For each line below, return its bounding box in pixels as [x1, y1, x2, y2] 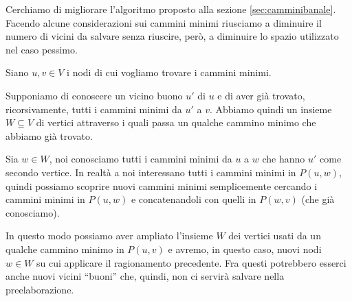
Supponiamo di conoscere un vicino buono [5, 88, 183, 102]
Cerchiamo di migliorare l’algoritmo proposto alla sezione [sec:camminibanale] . [5, 2, 336, 16]
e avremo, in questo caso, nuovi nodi [168, 241, 322, 256]
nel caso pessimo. [5, 42, 78, 56]
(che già [301, 192, 335, 206]
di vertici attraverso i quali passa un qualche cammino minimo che [36, 115, 316, 130]
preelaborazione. [5, 282, 74, 296]
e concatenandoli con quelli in [131, 192, 256, 206]
